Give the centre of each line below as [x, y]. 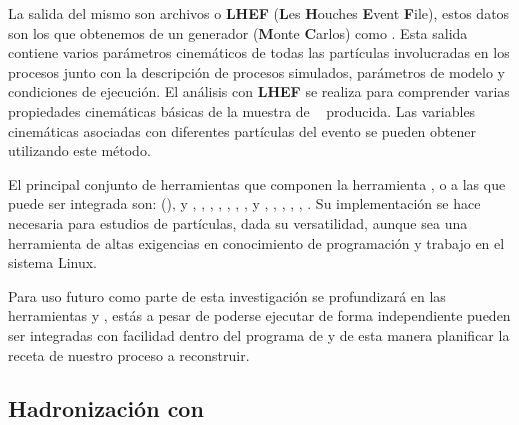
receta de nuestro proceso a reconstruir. [129, 354]
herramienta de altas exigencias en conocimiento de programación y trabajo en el [256, 242]
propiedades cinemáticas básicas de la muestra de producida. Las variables [242, 110]
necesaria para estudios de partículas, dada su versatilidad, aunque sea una [238, 222]
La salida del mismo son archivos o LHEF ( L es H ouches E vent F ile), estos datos [259, 13]
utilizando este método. [79, 150]
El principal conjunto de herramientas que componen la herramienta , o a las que [257, 183]
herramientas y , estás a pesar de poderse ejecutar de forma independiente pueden [259, 315]
